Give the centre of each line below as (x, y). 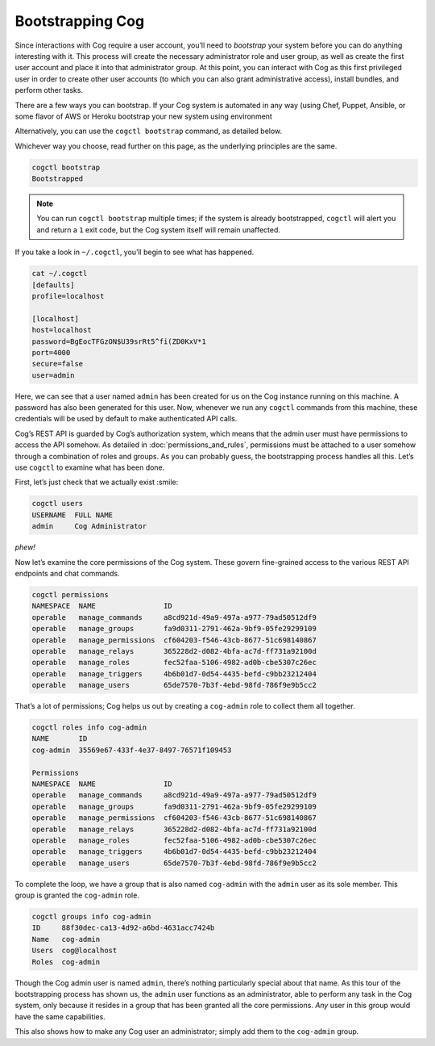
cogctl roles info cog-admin (89, 728)
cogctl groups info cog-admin (91, 917)
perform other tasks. (49, 90)
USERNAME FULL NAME (72, 515)
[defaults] (53, 285)
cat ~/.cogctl (60, 274)
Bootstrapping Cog (80, 21)
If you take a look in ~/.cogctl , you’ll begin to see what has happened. (135, 252)
